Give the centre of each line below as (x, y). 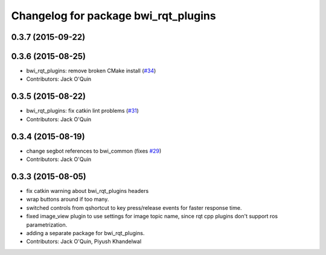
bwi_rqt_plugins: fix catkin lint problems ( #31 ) (82, 111)
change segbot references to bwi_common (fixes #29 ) (94, 151)
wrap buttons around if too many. (68, 200)
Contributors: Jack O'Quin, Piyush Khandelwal (84, 242)
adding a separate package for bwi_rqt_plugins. (85, 233)
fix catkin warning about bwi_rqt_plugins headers (88, 190)
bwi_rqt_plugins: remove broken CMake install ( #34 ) (91, 71)
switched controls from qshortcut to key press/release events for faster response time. (134, 207)
